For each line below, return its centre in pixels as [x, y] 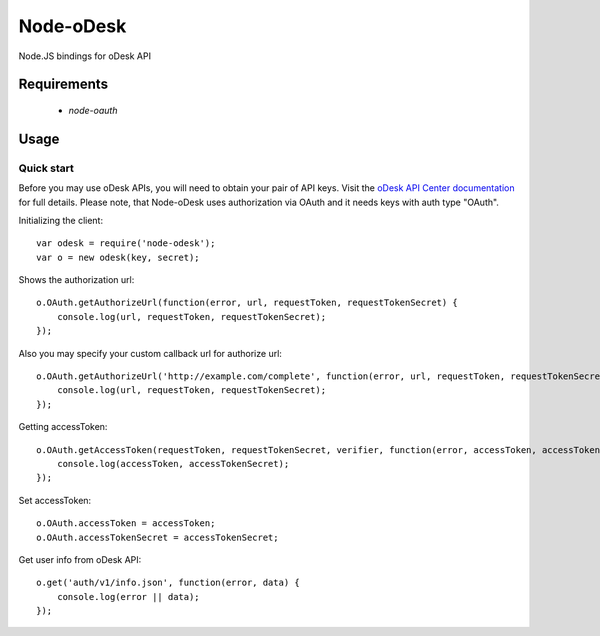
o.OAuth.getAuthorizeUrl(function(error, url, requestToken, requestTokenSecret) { [247, 303]
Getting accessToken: [63, 427]
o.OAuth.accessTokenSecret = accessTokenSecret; [157, 537]
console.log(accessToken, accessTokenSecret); [173, 463]
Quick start [46, 168]
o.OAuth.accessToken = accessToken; [126, 523]
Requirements [63, 84]
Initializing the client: [61, 220]
